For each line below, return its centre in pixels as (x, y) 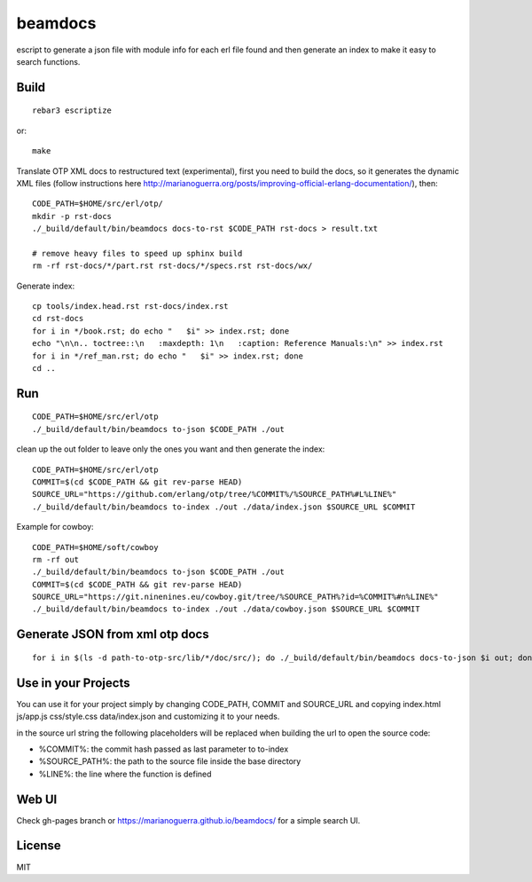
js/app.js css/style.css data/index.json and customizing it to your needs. (148, 717)
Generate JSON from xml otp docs (113, 634)
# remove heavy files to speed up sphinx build (137, 253)
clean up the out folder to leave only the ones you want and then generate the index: (171, 449)
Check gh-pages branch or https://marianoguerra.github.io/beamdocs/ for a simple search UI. (188, 820)
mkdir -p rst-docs (72, 216)
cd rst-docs (58, 319)
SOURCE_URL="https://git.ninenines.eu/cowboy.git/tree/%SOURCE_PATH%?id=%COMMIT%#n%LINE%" (235, 597)
